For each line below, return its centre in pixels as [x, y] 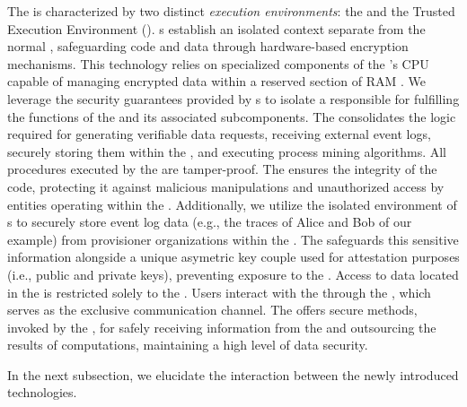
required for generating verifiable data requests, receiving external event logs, [219, 134]
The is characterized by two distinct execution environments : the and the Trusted [231, 11]
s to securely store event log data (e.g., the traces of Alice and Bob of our [210, 222]
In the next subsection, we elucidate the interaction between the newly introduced [233, 374]
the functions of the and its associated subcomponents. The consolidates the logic [232, 116]
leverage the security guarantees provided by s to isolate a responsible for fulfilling [233, 98]
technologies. [42, 392]
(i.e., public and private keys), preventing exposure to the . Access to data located [233, 274]
